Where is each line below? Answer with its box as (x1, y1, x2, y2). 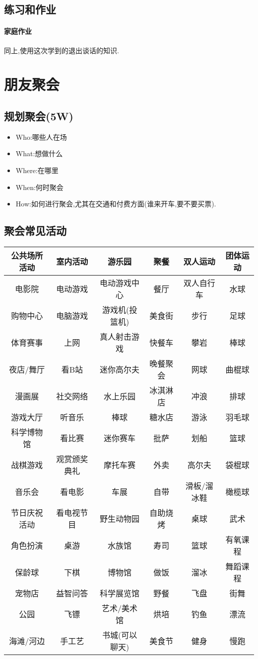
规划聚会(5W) (4, 108, 73, 123)
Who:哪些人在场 (15, 131, 67, 142)
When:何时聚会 (15, 182, 64, 192)
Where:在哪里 (15, 165, 59, 175)
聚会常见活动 (4, 223, 66, 238)
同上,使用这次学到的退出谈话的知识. (4, 45, 119, 55)
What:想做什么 (15, 148, 63, 159)
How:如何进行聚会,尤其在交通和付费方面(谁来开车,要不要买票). (15, 198, 216, 209)
